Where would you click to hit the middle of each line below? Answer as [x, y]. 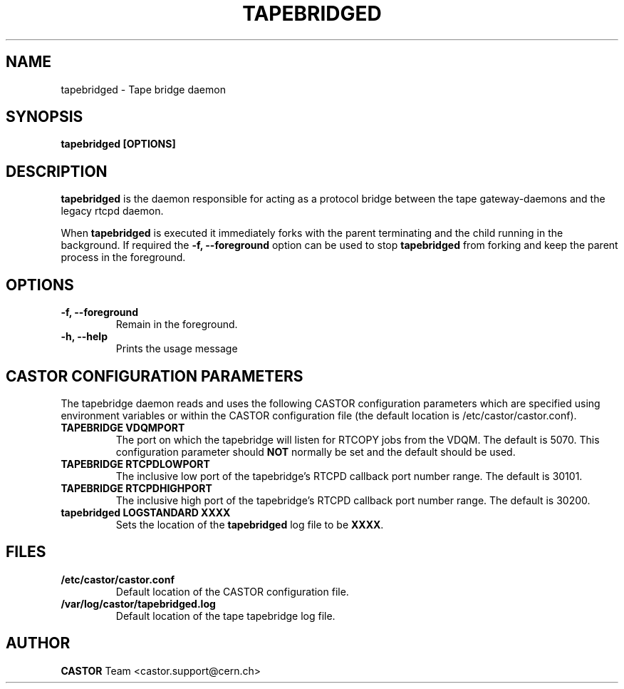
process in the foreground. [123, 257]
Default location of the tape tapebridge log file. [225, 616]
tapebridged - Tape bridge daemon [143, 89]
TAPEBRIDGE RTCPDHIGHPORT [136, 488]
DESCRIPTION [57, 171]
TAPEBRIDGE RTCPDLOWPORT [135, 464]
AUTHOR [38, 643]
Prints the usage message [177, 349]
